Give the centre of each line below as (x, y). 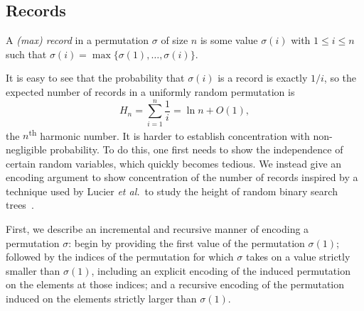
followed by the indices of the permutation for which (120, 257)
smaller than (33, 270)
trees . (20, 205)
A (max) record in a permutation (77, 40)
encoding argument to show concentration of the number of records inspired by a (182, 177)
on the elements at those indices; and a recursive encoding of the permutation (175, 284)
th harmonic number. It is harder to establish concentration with (169, 134)
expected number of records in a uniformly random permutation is (150, 91)
